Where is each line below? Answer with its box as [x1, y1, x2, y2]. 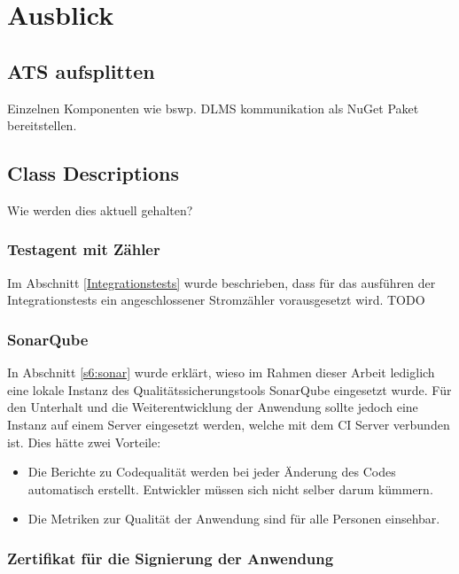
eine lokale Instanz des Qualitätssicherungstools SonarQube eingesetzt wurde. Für [7, 380, 452, 399]
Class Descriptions [7, 159, 180, 187]
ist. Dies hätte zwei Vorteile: [7, 432, 161, 451]
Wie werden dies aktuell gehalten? [7, 200, 193, 219]
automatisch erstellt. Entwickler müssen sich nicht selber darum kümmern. [27, 479, 433, 498]
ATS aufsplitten [7, 57, 155, 84]
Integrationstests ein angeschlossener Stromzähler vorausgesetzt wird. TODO [7, 291, 425, 309]
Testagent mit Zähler [7, 238, 160, 260]
